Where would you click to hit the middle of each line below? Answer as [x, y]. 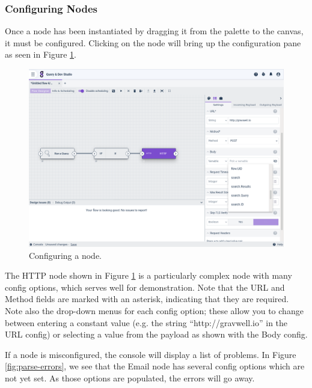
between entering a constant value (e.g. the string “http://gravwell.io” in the [146, 322]
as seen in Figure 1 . [41, 54]
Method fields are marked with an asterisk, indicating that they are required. [147, 299]
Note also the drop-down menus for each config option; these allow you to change [154, 311]
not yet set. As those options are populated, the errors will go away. [130, 377]
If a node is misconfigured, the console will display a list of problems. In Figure [151, 354]
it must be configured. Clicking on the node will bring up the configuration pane [153, 42]
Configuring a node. [66, 255]
